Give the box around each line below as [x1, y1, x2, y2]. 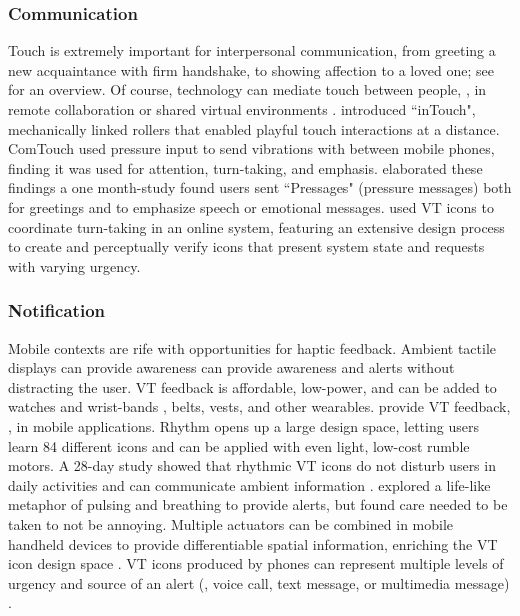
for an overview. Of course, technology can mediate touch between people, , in [8, 79, 487, 100]
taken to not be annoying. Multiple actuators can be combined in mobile [8, 513, 454, 534]
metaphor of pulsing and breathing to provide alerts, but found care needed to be [8, 494, 508, 515]
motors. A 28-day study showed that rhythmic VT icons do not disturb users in [8, 455, 496, 476]
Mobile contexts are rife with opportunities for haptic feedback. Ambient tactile [8, 337, 496, 358]
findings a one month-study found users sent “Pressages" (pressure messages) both [8, 177, 512, 198]
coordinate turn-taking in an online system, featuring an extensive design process [8, 216, 505, 237]
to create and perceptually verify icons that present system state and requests [8, 236, 485, 257]
